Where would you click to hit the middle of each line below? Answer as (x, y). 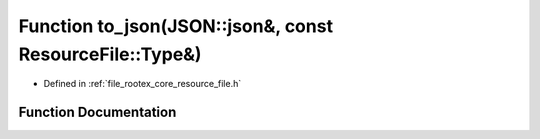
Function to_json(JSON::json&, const (176, 26)
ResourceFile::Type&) (110, 54)
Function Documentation (97, 112)
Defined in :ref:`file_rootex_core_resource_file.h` (142, 84)
